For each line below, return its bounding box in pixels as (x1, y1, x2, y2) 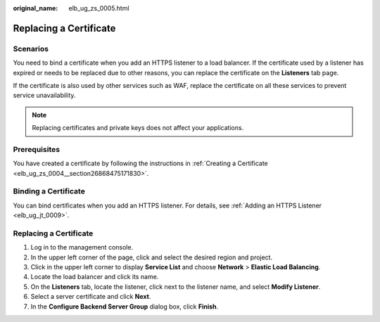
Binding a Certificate (13, 186, 86, 196)
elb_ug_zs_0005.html (68, 4, 129, 12)
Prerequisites (13, 144, 60, 154)
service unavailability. (13, 91, 76, 100)
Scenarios (13, 44, 49, 53)
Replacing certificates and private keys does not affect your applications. (32, 124, 244, 132)
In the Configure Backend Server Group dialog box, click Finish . (30, 302, 219, 311)
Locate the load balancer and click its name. (30, 273, 159, 281)
